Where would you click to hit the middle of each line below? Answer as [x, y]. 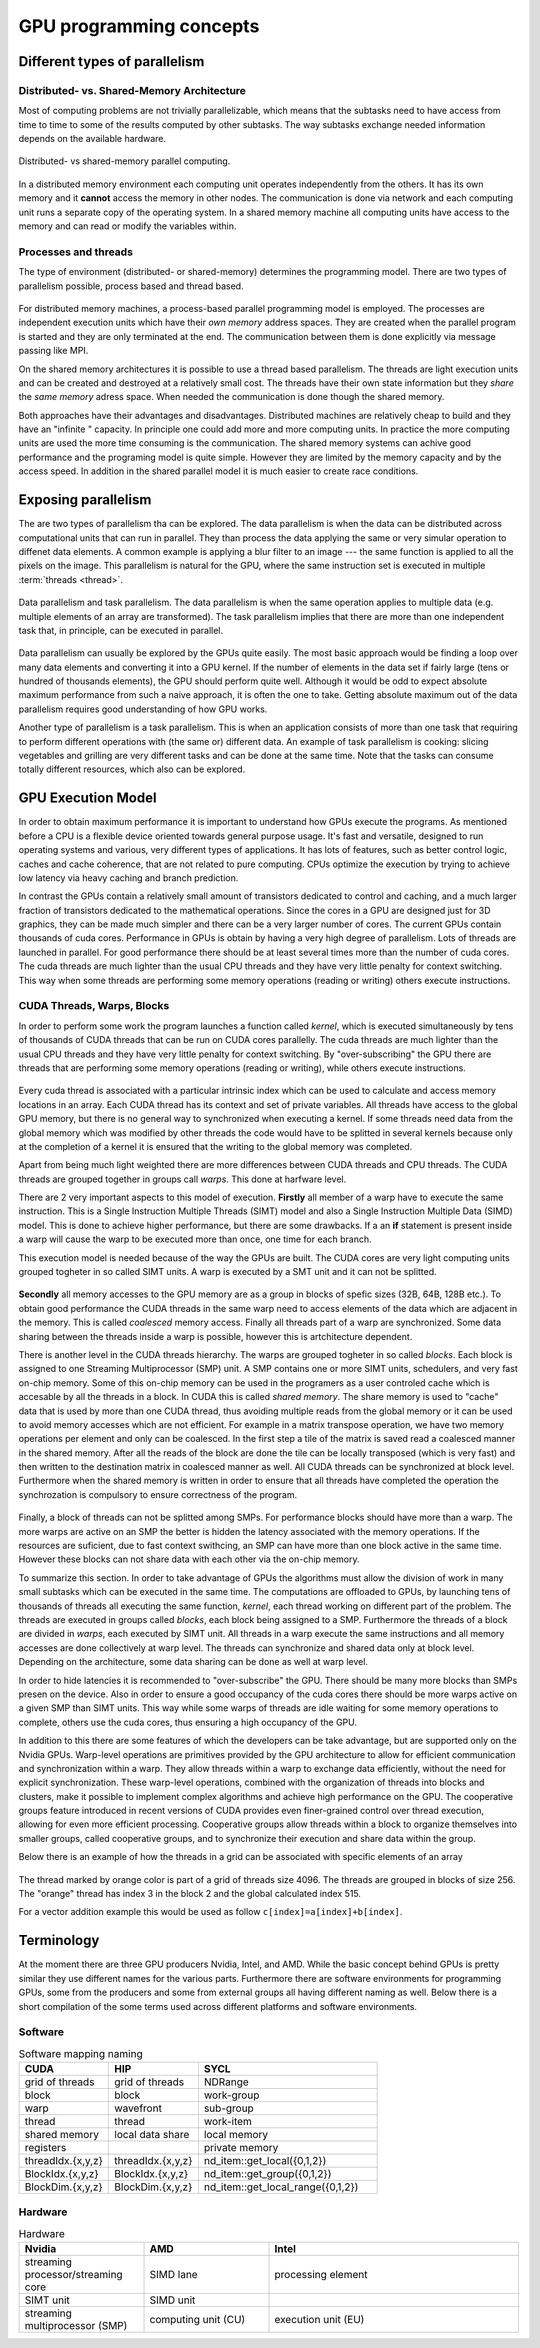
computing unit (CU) [197, 2320]
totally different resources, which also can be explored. [132, 769]
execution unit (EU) [319, 2320]
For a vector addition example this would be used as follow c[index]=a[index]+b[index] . [210, 1912]
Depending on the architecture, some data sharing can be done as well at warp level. [193, 1662]
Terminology [59, 1940]
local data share [152, 2135]
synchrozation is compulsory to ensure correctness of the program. [158, 1494]
